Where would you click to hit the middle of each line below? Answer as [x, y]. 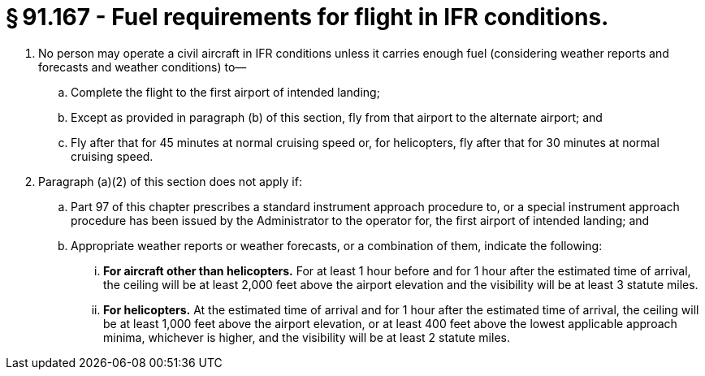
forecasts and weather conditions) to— [143, 67]
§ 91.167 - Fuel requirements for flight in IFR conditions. [307, 17]
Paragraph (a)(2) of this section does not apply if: [170, 181]
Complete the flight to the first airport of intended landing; [225, 92]
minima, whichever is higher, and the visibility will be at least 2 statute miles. [307, 337]
